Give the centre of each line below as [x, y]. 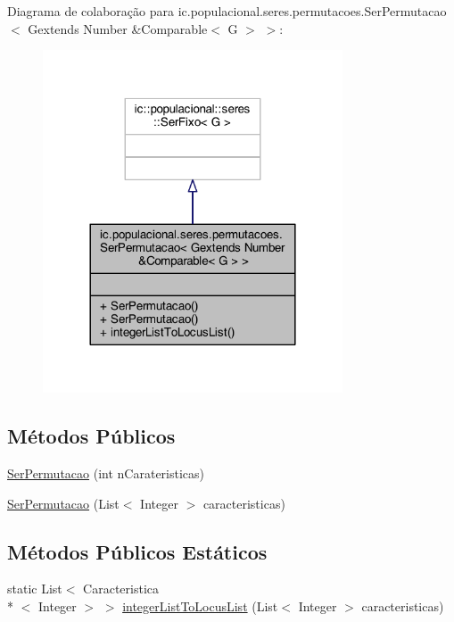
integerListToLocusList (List [200, 605]
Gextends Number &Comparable [118, 28]
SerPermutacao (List [63, 503]
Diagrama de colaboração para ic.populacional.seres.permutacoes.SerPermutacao [227, 11]
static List [35, 589]
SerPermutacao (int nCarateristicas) [106, 473]
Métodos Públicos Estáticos [137, 551]
